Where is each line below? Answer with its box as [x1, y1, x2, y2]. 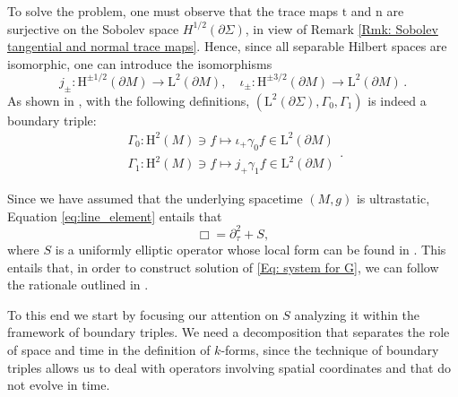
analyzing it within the [294, 305, 420, 324]
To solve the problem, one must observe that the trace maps [7, 2, 339, 20]
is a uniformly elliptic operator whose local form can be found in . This [55, 240, 446, 259]
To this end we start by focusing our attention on [7, 305, 279, 324]
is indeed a [367, 91, 427, 109]
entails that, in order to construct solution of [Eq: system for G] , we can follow [7, 257, 439, 276]
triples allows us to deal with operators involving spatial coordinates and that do [7, 358, 451, 376]
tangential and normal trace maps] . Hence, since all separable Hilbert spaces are [7, 37, 447, 56]
